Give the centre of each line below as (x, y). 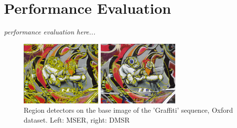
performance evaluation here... (50, 32)
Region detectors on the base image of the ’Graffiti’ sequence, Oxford (128, 110)
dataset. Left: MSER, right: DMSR (77, 119)
